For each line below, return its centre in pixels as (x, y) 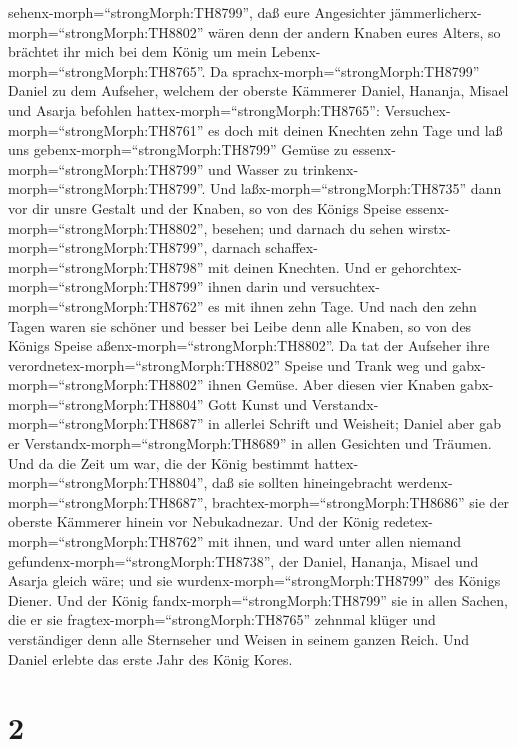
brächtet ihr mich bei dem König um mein (137, 51)
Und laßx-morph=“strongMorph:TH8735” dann (356, 188)
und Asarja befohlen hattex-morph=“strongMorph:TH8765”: (194, 109)
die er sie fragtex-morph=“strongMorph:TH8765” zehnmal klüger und (222, 619)
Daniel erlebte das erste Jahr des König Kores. (150, 658)
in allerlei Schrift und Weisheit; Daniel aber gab (354, 423)
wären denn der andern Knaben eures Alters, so (354, 31)
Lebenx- (296, 51)
